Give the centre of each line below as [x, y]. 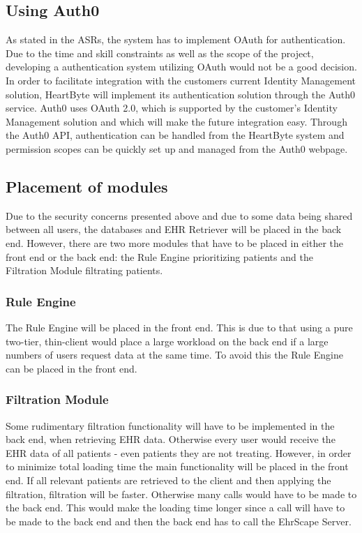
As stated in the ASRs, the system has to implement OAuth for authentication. [176, 39]
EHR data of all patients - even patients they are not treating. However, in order [179, 452]
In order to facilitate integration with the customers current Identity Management [181, 80]
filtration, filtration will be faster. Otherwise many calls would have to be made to [181, 494]
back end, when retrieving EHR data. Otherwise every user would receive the [171, 439]
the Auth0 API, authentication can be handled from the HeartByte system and [175, 135]
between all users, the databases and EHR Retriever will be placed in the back [174, 229]
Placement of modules [87, 186]
